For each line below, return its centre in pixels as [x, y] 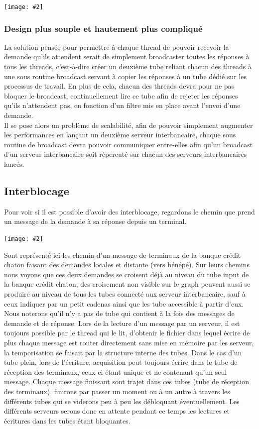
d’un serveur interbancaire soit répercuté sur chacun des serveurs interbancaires [126, 154]
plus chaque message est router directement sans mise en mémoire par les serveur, [129, 342]
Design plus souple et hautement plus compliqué [103, 28]
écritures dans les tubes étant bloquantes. [67, 420]
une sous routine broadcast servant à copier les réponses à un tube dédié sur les [126, 76]
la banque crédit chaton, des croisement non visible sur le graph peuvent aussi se [127, 284]
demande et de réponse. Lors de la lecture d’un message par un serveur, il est [122, 323]
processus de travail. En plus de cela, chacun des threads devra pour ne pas [119, 86]
